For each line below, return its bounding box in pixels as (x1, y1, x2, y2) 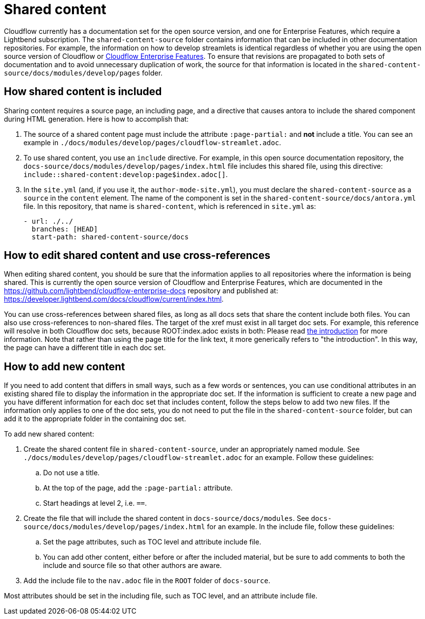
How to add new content (4, 360, 125, 373)
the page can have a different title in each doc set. (4, 343, 166, 352)
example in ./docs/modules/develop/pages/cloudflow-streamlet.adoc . (24, 138, 282, 147)
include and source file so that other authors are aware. (43, 561, 222, 570)
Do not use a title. (43, 468, 100, 477)
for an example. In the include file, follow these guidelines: (207, 522, 395, 531)
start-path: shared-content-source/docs (31, 232, 189, 241)
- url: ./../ (24, 217, 73, 225)
